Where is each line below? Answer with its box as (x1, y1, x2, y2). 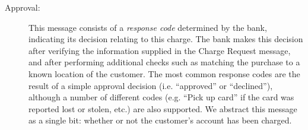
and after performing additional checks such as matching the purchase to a (28, 56, 300, 68)
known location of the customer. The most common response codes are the (28, 67, 300, 80)
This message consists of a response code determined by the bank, (28, 21, 267, 33)
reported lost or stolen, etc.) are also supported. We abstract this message (28, 102, 297, 115)
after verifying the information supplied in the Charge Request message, (28, 44, 291, 56)
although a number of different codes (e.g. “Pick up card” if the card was (28, 91, 294, 103)
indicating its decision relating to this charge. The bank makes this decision (28, 33, 303, 45)
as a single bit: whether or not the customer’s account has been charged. (28, 114, 292, 126)
